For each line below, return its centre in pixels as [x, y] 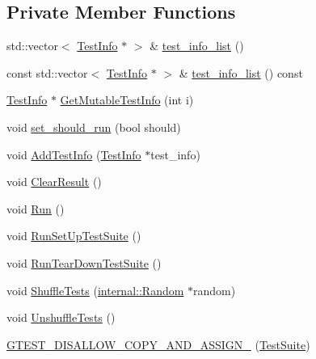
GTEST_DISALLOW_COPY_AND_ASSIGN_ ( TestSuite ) [158, 344]
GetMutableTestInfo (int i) [127, 100]
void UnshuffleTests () [61, 317]
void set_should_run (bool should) [94, 127]
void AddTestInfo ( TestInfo [74, 154]
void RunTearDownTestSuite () [84, 262]
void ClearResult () [54, 182]
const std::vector [47, 72]
